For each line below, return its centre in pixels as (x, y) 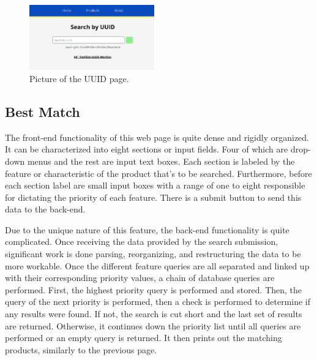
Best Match (43, 111)
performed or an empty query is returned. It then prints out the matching (144, 338)
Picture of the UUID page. (79, 78)
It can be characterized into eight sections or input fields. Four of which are (147, 149)
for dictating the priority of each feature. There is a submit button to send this (153, 197)
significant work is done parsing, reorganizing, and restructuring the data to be (153, 254)
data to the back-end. (45, 209)
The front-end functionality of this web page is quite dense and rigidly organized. (157, 137)
